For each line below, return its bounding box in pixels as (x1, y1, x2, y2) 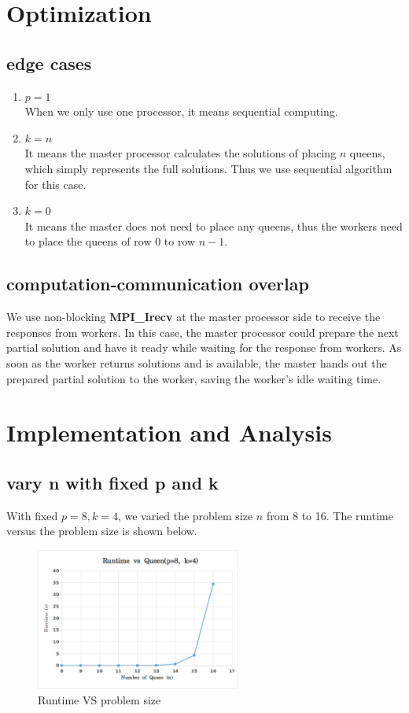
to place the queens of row (24, 233, 152, 249)
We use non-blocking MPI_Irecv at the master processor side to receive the (6, 308, 381, 325)
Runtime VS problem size (38, 691, 161, 707)
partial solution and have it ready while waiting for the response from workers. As (6, 339, 402, 356)
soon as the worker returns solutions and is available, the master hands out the (6, 354, 387, 371)
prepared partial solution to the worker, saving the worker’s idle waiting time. (6, 370, 381, 386)
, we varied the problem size (117, 507, 253, 523)
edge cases (6, 50, 92, 75)
